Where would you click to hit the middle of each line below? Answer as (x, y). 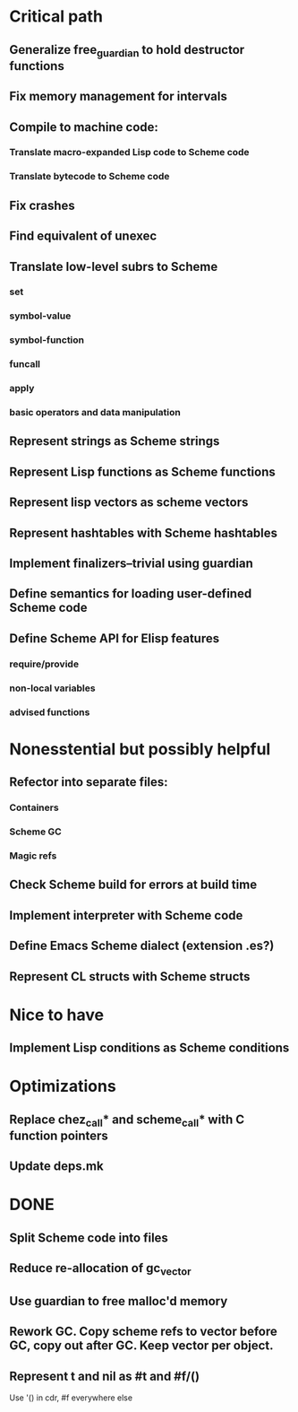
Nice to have (57, 1015)
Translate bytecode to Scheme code (89, 177)
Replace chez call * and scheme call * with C (127, 1120)
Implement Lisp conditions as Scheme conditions (149, 1048)
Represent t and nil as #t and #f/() (104, 1376)
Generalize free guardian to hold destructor (127, 51)
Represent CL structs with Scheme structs (130, 976)
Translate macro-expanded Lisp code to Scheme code (129, 153)
